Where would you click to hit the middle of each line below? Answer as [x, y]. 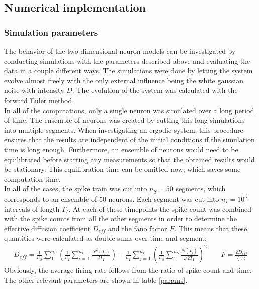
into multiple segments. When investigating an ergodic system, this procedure [124, 129]
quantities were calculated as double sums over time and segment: [105, 238]
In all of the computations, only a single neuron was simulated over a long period [129, 110]
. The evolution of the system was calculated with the [155, 90]
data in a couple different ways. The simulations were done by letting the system [128, 71]
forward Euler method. [39, 100]
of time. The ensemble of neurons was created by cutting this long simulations [124, 120]
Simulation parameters [51, 32]
